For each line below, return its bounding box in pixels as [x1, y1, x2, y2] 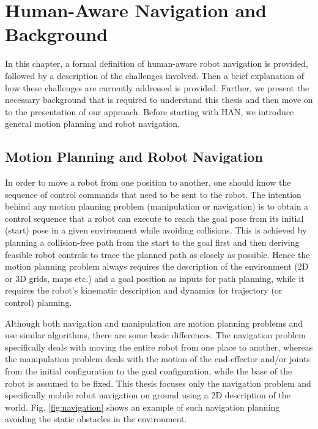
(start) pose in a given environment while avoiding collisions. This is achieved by [5, 224, 307, 237]
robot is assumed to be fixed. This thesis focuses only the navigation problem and [5, 376, 311, 389]
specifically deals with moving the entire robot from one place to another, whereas [5, 340, 313, 353]
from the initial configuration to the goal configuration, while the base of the [5, 364, 292, 377]
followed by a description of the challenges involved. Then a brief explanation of [5, 69, 305, 82]
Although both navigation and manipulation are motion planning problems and [5, 316, 303, 329]
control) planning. [5, 296, 72, 309]
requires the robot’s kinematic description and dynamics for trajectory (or [5, 284, 283, 297]
